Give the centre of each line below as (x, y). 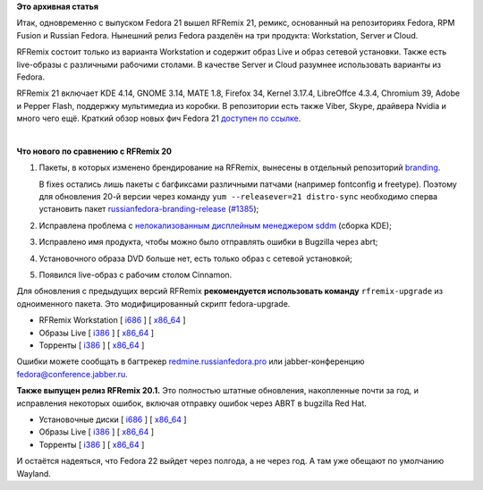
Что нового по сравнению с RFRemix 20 (94, 151)
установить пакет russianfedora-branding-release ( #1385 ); (149, 209)
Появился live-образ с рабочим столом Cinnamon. (136, 275)
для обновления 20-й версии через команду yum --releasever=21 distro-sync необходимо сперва (238, 197)
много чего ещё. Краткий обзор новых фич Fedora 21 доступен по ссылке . (159, 118)
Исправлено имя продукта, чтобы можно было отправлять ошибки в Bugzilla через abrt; (208, 242)
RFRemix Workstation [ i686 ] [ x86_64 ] (112, 320)
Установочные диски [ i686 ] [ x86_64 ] (113, 419)
